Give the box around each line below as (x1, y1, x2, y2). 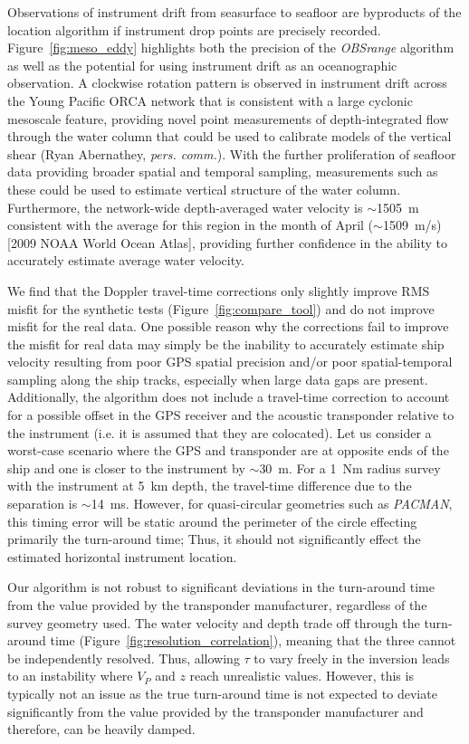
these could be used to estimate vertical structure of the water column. (7, 179, 401, 198)
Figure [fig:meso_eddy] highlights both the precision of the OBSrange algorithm (7, 38, 455, 57)
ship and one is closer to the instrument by (7, 458, 245, 477)
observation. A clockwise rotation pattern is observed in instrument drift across (7, 73, 447, 92)
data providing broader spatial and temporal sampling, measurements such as (7, 162, 438, 181)
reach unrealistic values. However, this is (189, 666, 414, 685)
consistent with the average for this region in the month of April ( (7, 215, 374, 234)
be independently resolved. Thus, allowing (7, 648, 240, 667)
